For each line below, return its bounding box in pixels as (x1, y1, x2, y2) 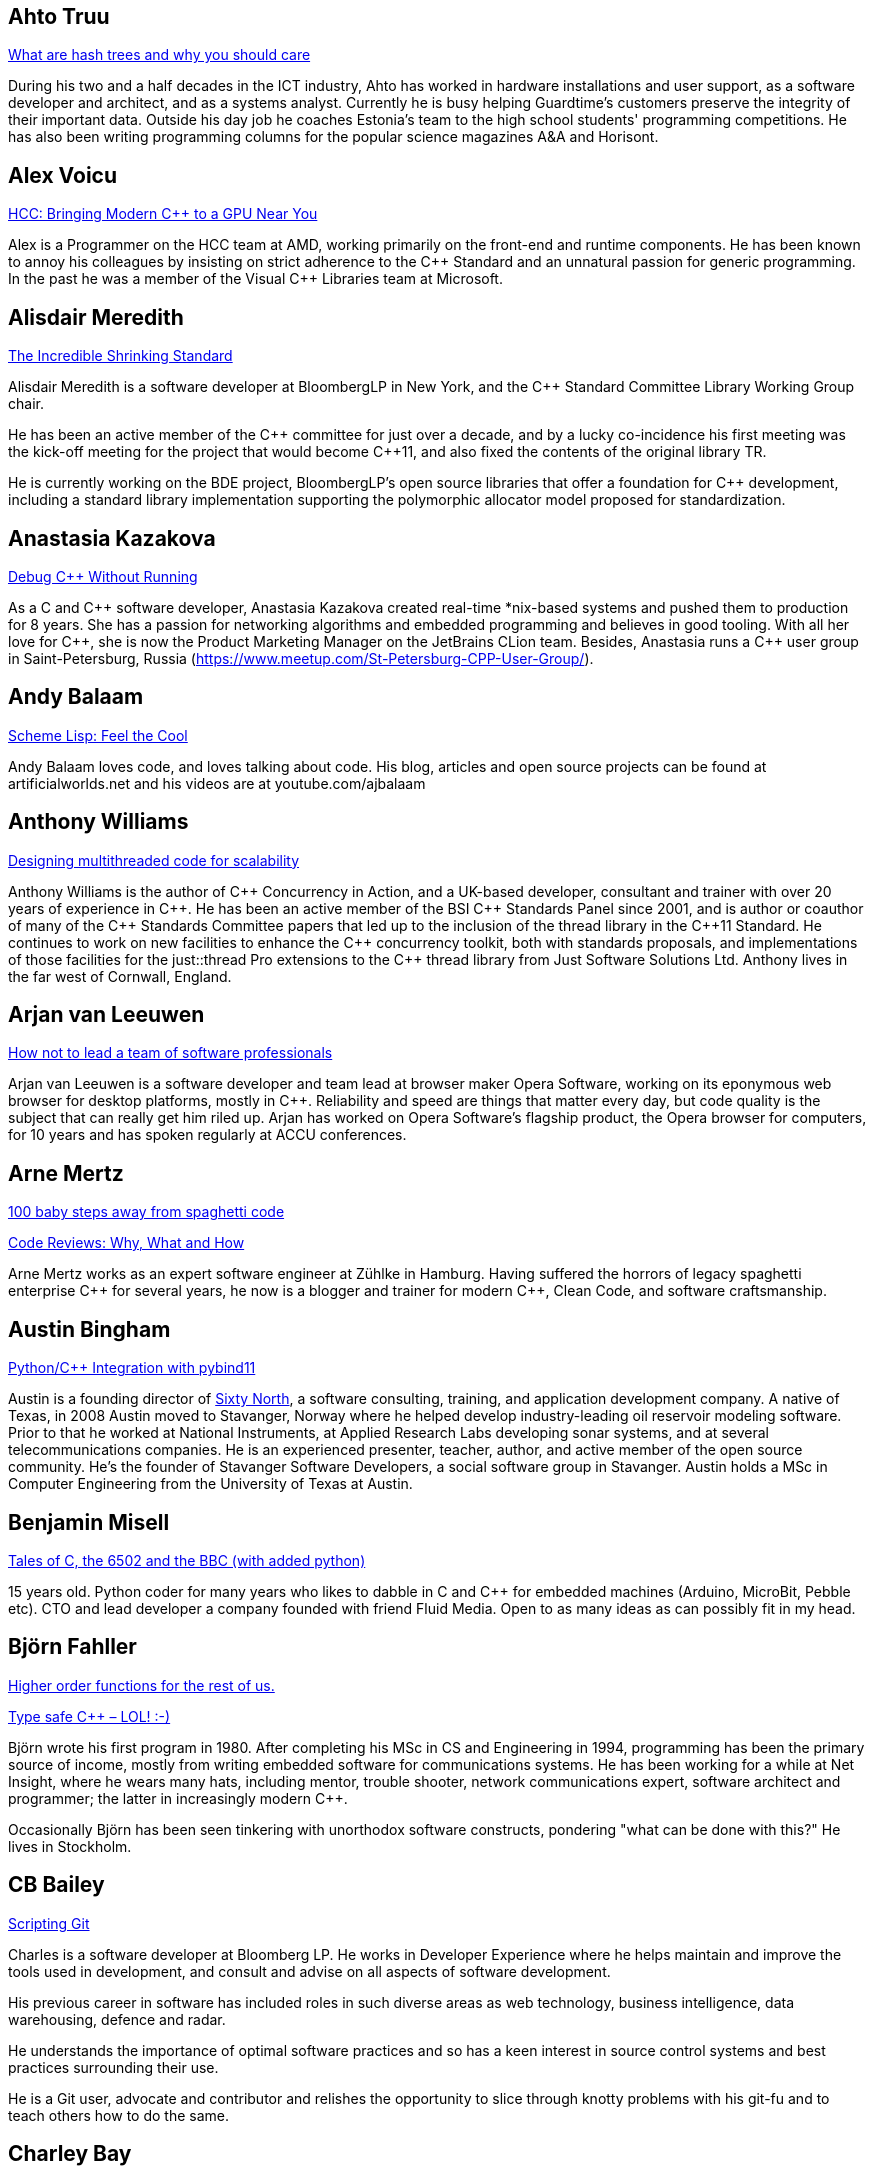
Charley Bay (8, 2141, 132, 2167)
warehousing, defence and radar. (8, 2010, 226, 2028)
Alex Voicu (8, 162, 118, 188)
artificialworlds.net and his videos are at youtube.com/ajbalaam (8, 774, 426, 792)
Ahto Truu (8, 4, 110, 29)
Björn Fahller (8, 1634, 137, 1660)
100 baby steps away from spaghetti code (8, 1203, 285, 1221)
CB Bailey (8, 1872, 105, 1898)
